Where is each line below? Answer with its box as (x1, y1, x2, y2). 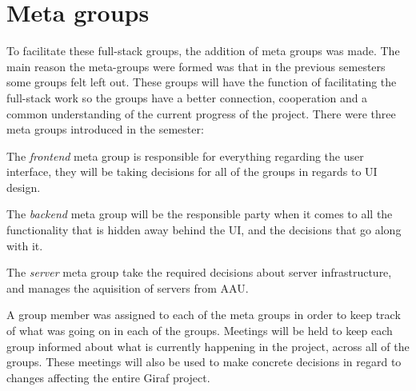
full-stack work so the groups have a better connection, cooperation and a (6, 89, 368, 106)
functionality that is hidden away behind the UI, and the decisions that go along (6, 221, 402, 238)
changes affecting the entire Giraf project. (6, 369, 210, 385)
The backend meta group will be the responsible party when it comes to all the (6, 205, 393, 222)
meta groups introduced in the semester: (6, 121, 204, 138)
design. (6, 178, 41, 195)
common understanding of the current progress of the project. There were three (6, 105, 396, 122)
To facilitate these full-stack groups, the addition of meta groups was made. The (6, 42, 400, 59)
